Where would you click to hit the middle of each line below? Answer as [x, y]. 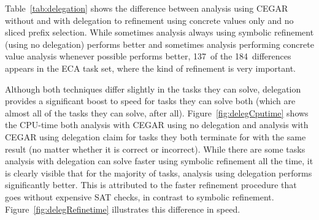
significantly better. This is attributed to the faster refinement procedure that [151, 185]
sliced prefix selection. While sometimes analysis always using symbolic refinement [159, 32]
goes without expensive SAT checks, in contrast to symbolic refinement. [140, 196]
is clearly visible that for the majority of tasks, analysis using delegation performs [159, 173]
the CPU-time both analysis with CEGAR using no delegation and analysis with [157, 125]
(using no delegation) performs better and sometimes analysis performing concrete [159, 44]
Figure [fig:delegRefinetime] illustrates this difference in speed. [123, 209]
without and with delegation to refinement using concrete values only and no [149, 20]
